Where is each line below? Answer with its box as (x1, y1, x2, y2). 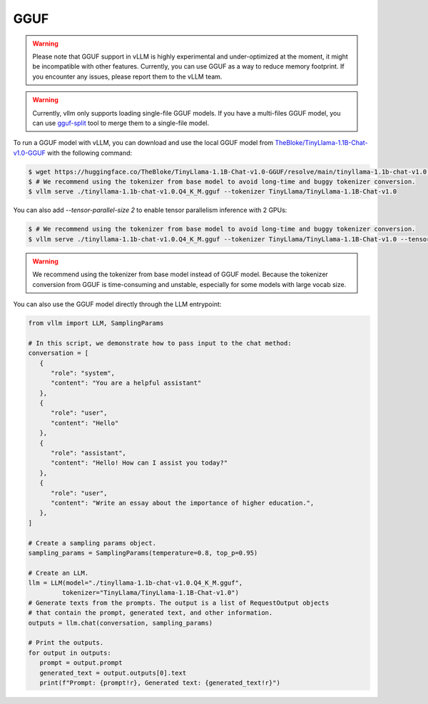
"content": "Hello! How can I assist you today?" (51, 459, 228, 467)
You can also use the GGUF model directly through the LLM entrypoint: (13, 300, 222, 308)
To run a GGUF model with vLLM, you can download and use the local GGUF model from (13, 139, 274, 147)
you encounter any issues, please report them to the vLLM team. (32, 72, 223, 81)
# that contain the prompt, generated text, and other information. (28, 609, 273, 617)
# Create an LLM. (28, 568, 89, 577)
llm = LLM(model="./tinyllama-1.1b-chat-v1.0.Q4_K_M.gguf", (28, 579, 243, 587)
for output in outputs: (28, 648, 112, 657)
